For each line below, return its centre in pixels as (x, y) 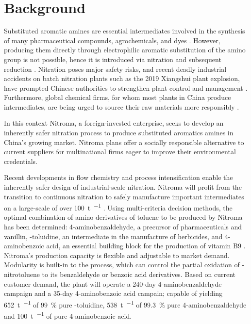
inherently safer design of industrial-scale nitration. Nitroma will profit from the (123, 187)
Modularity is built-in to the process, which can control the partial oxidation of (122, 265)
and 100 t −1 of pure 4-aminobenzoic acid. (68, 315)
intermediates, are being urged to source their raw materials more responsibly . (122, 106)
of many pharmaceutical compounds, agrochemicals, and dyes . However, (112, 40)
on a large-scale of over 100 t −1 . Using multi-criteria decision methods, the (118, 207)
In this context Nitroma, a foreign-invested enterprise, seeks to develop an (114, 123)
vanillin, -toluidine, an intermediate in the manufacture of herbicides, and (113, 236)
